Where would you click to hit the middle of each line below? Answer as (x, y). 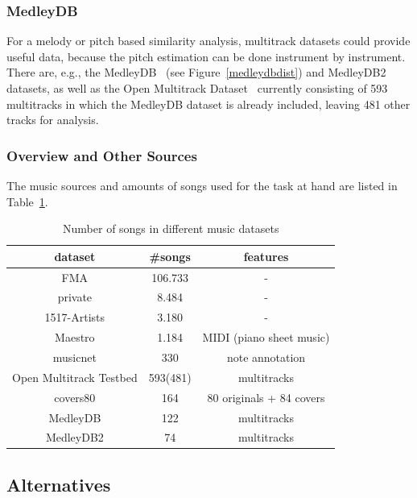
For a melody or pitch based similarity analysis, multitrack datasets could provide (208, 41)
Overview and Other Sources (102, 155)
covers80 (75, 397)
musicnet (74, 357)
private (75, 297)
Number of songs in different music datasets (171, 228)
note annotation (266, 357)
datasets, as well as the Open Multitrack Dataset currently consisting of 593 (197, 88)
